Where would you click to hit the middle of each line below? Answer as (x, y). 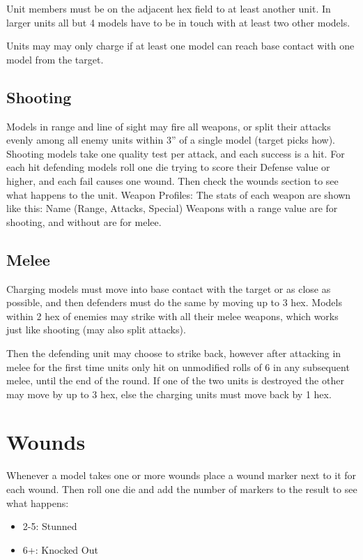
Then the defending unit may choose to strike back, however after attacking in (174, 353)
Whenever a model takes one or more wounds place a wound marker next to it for (181, 475)
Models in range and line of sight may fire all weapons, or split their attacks (169, 126)
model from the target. (55, 59)
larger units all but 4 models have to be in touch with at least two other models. (178, 22)
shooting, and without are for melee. (84, 221)
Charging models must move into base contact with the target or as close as (169, 288)
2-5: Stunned (50, 526)
